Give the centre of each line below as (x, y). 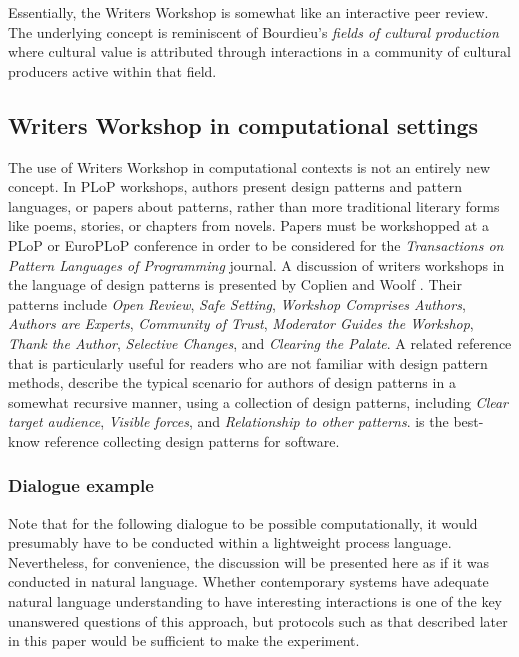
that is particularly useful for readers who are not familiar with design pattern (248, 362)
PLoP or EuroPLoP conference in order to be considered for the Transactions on (256, 244)
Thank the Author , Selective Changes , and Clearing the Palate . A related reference (260, 342)
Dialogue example (81, 485)
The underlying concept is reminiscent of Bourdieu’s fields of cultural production (253, 31)
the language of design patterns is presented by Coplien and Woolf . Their (235, 284)
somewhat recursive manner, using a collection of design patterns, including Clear (258, 401)
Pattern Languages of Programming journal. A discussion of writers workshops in (256, 264)
